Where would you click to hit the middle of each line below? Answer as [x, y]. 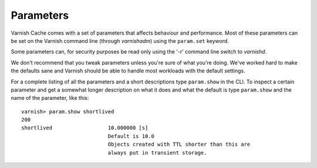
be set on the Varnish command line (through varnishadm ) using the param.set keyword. [120, 41]
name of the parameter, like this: [50, 98]
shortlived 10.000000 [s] [85, 128]
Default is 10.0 [131, 136]
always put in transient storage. [157, 152]
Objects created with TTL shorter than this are [179, 145]
